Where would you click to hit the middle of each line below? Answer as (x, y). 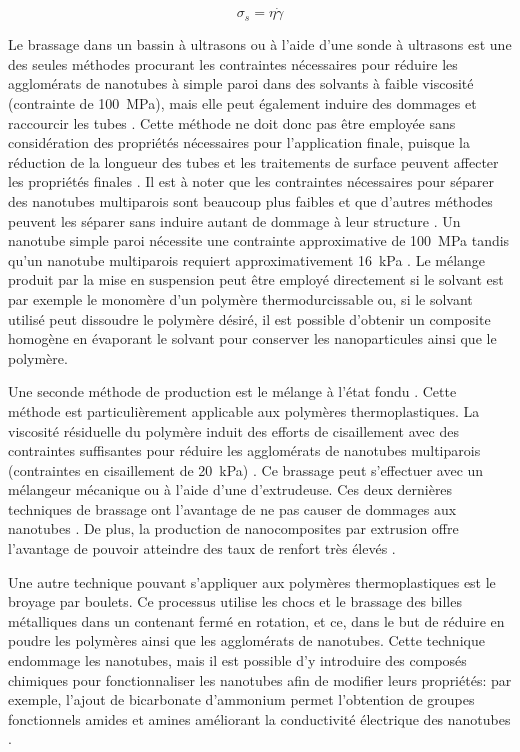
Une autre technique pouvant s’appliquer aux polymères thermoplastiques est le (252, 581)
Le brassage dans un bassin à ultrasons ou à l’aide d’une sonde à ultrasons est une (260, 44)
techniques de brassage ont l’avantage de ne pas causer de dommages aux (232, 508)
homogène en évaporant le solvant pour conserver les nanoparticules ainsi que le (252, 338)
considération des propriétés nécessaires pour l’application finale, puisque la (239, 142)
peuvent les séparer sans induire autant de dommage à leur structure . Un (234, 220)
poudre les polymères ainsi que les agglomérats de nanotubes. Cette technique (246, 640)
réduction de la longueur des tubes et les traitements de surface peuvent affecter (253, 161)
